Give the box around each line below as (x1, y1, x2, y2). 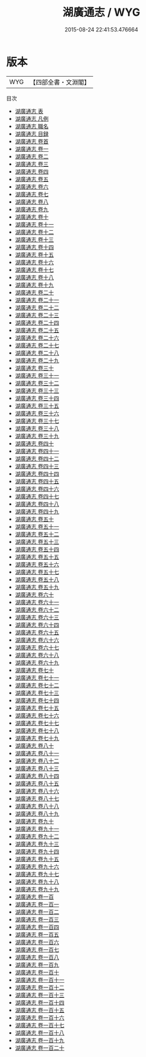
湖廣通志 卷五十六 (14, 560, 59, 568)
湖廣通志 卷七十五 (14, 704, 59, 711)
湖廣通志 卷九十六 (14, 862, 59, 870)
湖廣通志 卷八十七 (14, 795, 59, 802)
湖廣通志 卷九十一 (14, 825, 59, 832)
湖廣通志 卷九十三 (14, 840, 59, 847)
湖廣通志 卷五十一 (14, 523, 59, 530)
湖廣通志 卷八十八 (14, 802, 59, 810)
